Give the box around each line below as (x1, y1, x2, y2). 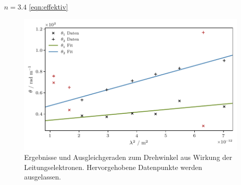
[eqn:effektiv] (29, 2, 68, 12)
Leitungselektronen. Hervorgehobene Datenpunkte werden (24, 161, 202, 172)
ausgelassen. (24, 171, 61, 182)
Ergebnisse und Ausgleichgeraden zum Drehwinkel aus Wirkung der (24, 152, 232, 162)
